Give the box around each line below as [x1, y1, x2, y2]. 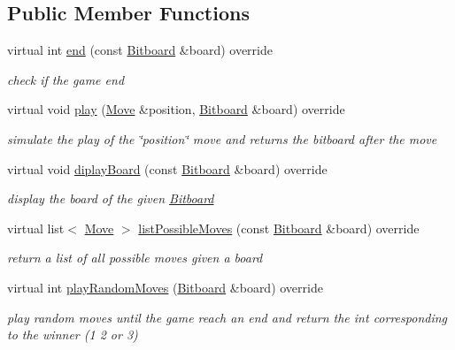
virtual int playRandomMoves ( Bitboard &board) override [7, 278, 323, 296]
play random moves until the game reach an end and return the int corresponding [7, 308, 448, 326]
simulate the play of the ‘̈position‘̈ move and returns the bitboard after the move [7, 129, 437, 148]
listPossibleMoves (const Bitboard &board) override [138, 218, 420, 237]
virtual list [7, 218, 65, 237]
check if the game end [7, 70, 125, 88]
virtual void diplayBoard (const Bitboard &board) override [7, 159, 328, 178]
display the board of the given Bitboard [7, 189, 214, 208]
